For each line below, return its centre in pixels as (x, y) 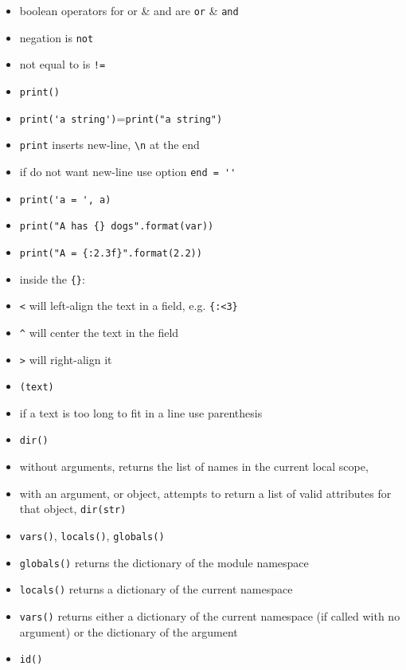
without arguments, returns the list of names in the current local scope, (194, 466)
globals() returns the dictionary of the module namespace (164, 562)
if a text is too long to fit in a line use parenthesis (141, 412)
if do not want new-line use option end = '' (128, 171)
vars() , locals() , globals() (92, 535)
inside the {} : (52, 278)
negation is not (57, 37)
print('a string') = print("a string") (121, 118)
